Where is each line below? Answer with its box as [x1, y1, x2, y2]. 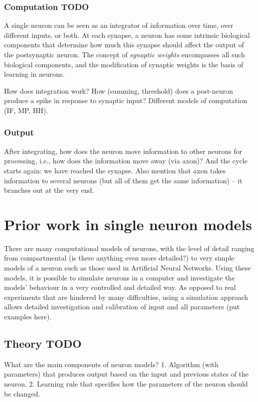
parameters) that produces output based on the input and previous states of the [4, 369, 249, 379]
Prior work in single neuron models [4, 214, 253, 234]
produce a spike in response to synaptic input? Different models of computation [4, 95, 247, 106]
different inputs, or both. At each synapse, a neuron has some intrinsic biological [4, 29, 250, 40]
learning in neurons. [4, 69, 65, 79]
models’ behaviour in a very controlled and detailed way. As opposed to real [4, 282, 236, 292]
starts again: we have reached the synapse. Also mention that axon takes [4, 165, 226, 175]
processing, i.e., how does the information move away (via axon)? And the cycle [4, 155, 248, 166]
